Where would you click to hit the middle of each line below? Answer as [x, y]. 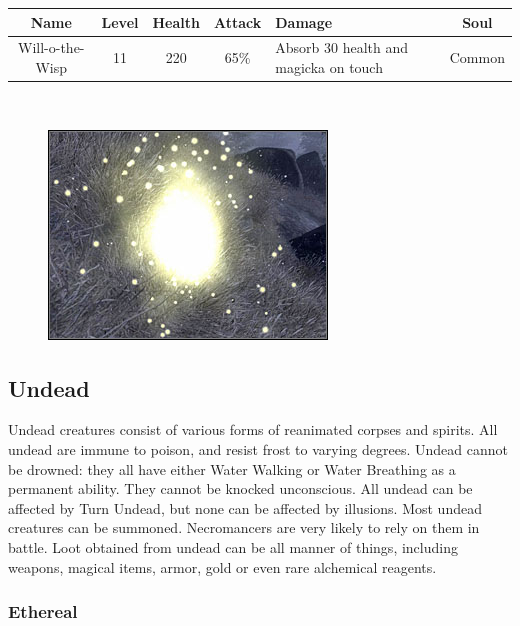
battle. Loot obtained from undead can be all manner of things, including [233, 546]
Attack [237, 21]
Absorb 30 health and [341, 47]
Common [477, 57]
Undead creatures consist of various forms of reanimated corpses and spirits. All [253, 429]
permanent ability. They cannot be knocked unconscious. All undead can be [240, 488]
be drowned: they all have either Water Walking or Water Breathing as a [232, 468]
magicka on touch [329, 66]
